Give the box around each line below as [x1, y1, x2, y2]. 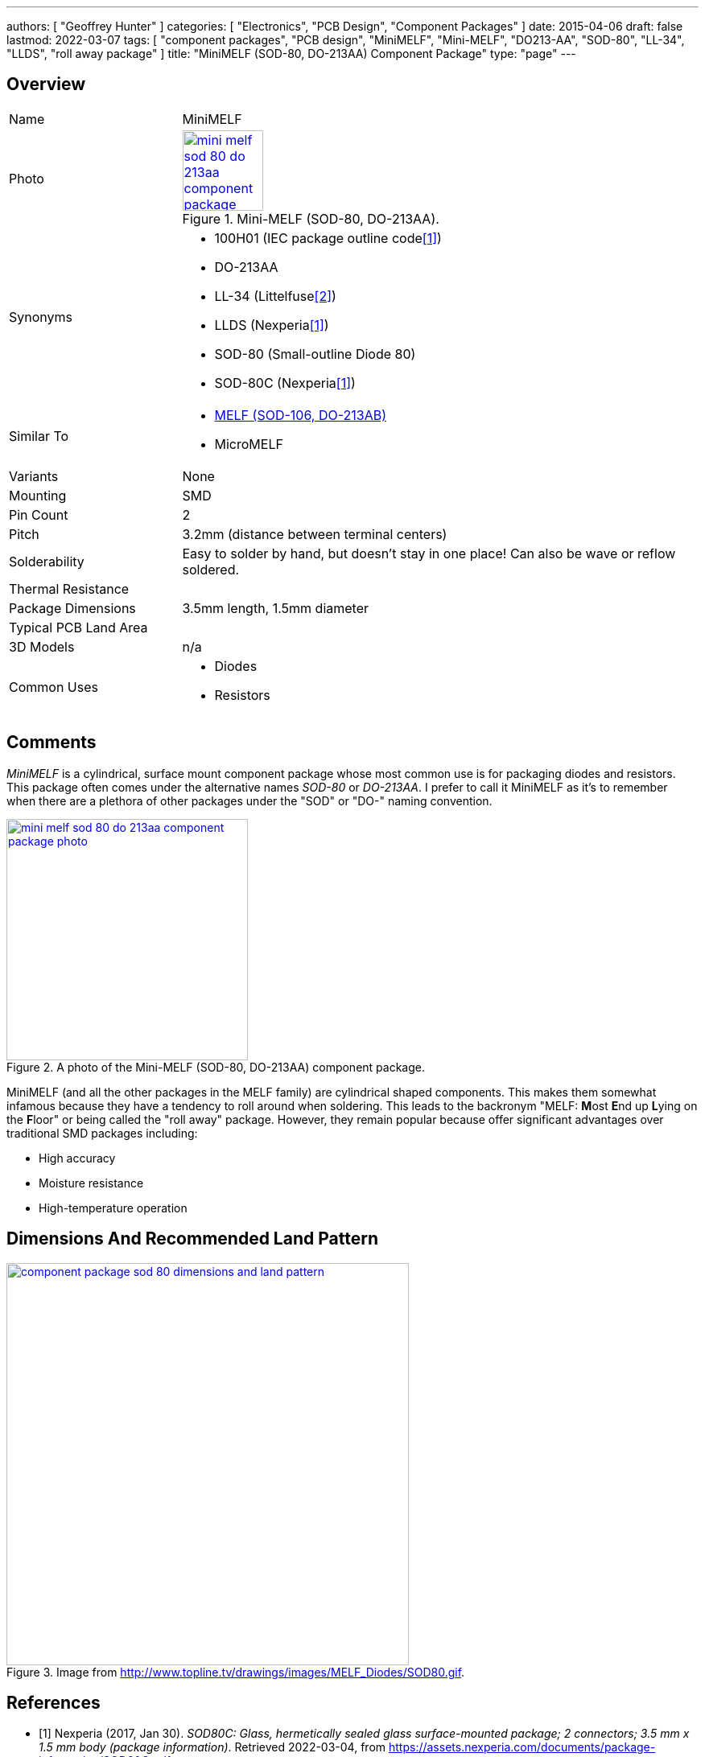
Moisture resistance [39, 1175, 144, 1190]
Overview [6, 74, 86, 95]
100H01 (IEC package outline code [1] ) [214, 229, 442, 246]
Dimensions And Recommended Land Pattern [6, 1228, 378, 1249]
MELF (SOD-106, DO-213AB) [214, 406, 386, 423]
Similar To [9, 427, 69, 444]
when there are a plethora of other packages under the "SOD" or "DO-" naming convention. [6, 793, 493, 808]
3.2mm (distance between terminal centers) [182, 525, 447, 542]
